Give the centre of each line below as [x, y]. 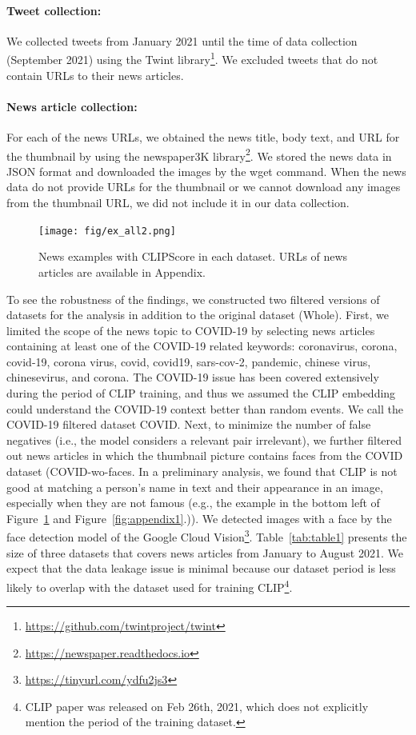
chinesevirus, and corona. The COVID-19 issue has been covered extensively [193, 377]
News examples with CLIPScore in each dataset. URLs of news [193, 256]
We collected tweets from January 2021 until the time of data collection [182, 40]
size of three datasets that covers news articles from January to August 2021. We [205, 552]
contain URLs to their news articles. [95, 75]
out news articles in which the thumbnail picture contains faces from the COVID [205, 455]
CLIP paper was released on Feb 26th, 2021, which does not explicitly [197, 706]
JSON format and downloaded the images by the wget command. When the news [206, 171]
